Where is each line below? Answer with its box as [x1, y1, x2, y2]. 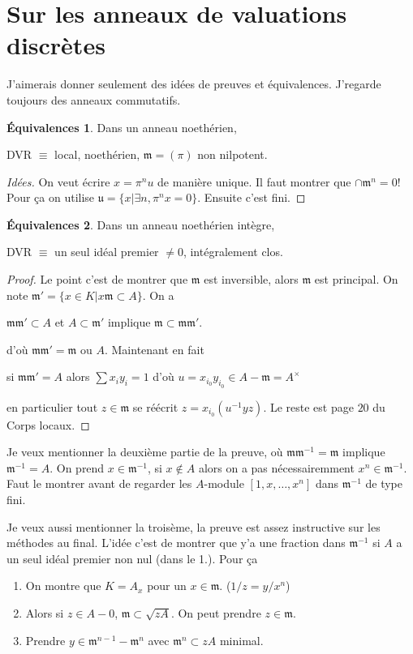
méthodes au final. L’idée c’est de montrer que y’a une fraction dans [6, 534, 346, 551]
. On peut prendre [170, 604, 261, 621]
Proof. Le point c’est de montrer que [6, 271, 188, 288]
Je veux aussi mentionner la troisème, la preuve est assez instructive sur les [6, 518, 381, 535]
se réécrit [132, 398, 179, 415]
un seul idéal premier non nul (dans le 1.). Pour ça [6, 549, 258, 566]
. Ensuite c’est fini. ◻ [197, 189, 306, 206]
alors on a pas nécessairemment [198, 459, 355, 476]
